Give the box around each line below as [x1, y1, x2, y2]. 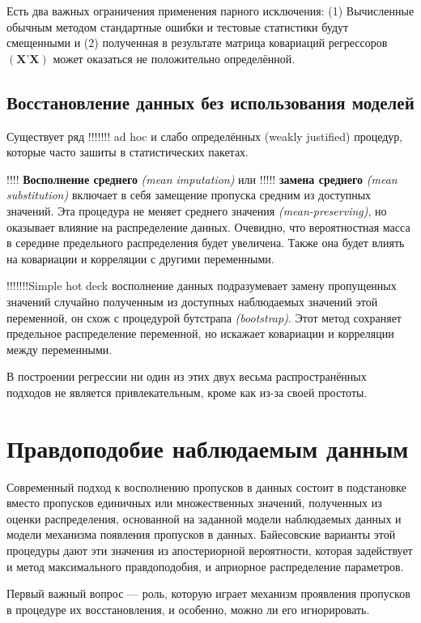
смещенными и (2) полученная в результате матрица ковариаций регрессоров [6, 34, 388, 51]
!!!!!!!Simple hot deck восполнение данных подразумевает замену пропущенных [6, 277, 397, 294]
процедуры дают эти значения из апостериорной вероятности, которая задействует [6, 541, 413, 558]
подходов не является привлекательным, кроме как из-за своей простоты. [6, 383, 368, 400]
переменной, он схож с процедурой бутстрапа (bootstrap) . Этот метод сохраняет [6, 309, 402, 326]
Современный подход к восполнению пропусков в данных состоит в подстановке [6, 478, 406, 495]
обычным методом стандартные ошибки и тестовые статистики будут [6, 18, 349, 35]
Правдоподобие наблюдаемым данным [6, 431, 409, 464]
